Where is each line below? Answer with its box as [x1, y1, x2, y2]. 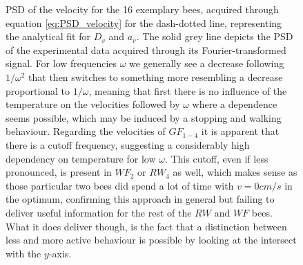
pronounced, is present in [6, 165, 112, 179]
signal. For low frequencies [6, 56, 117, 71]
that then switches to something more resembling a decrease [28, 69, 283, 84]
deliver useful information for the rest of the [6, 205, 192, 219]
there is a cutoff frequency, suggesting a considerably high [6, 137, 250, 152]
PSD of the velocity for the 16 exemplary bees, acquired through [6, 2, 279, 16]
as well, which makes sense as [173, 165, 297, 179]
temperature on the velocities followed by [6, 97, 180, 111]
